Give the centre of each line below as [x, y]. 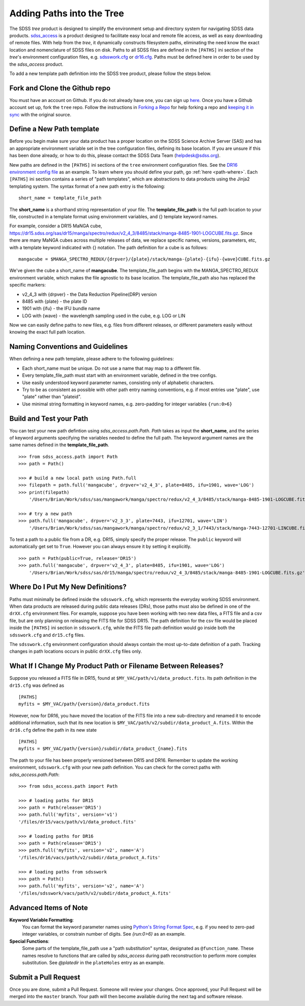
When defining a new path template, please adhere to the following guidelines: [91, 359]
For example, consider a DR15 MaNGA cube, [56, 226]
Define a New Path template [54, 129]
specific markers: [27, 285]
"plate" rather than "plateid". [52, 397]
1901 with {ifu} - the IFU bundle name [61, 308]
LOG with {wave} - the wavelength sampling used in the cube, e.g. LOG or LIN [104, 316]
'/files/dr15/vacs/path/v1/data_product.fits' [78, 822]
